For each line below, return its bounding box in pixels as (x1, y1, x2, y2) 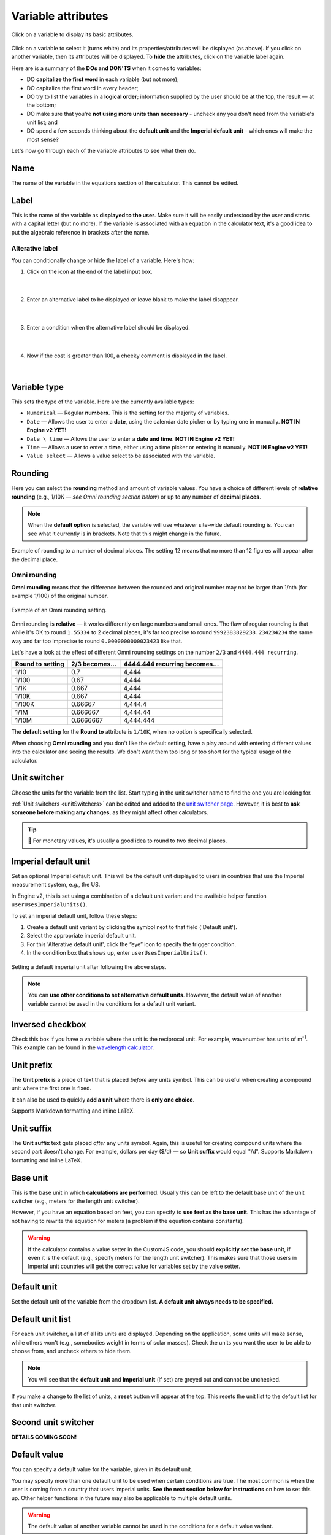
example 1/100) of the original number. (11, 593, 108, 600)
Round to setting (15, 660, 64, 669)
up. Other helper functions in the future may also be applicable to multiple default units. (11, 1494, 232, 1501)
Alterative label (11, 244, 58, 252)
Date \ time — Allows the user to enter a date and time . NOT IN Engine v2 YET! (26, 435, 235, 442)
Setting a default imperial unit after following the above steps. (11, 963, 167, 970)
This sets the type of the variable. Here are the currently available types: (11, 398, 194, 405)
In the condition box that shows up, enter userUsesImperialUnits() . (26, 949, 208, 957)
